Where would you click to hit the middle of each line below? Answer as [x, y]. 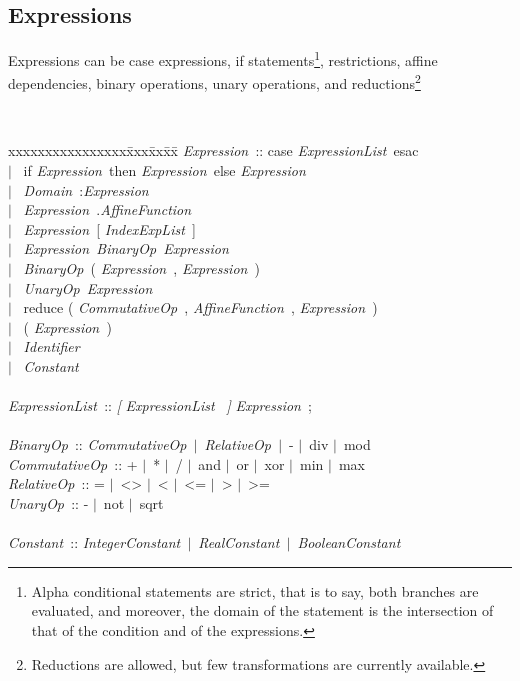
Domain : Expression [86, 189]
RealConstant [239, 542]
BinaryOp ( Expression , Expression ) [142, 267]
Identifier [51, 346]
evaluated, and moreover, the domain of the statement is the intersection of [262, 610]
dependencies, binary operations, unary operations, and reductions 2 [214, 82]
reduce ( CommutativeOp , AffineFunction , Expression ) [200, 307]
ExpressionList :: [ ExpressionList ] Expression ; [160, 405]
